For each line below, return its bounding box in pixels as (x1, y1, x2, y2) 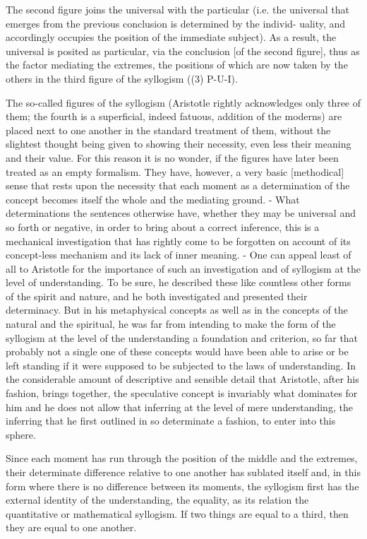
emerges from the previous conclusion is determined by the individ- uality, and (6, 16, 346, 30)
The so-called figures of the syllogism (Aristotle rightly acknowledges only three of (6, 95, 361, 109)
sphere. (6, 427, 36, 442)
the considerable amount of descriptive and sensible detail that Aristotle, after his (6, 372, 359, 386)
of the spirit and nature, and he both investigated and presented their (6, 288, 308, 303)
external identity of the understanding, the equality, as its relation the (6, 492, 309, 507)
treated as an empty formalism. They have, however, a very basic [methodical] (6, 164, 344, 179)
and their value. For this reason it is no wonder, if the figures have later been (6, 150, 339, 165)
